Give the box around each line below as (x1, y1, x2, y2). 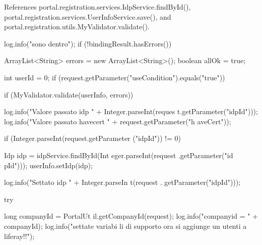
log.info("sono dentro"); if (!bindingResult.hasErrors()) (4, 38, 172, 48)
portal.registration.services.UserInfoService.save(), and (4, 11, 171, 22)
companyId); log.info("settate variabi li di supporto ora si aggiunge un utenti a (4, 220, 247, 231)
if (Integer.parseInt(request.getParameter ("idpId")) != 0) (4, 133, 181, 143)
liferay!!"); (4, 230, 35, 241)
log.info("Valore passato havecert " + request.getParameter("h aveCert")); (4, 116, 231, 126)
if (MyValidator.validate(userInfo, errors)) (4, 89, 134, 100)
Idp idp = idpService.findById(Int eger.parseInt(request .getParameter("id (4, 150, 233, 160)
